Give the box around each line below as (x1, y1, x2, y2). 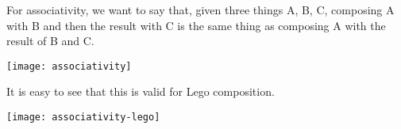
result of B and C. (6, 32, 94, 49)
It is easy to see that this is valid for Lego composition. (6, 83, 275, 100)
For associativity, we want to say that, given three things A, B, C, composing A (6, 2, 395, 17)
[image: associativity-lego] (6, 112, 160, 123)
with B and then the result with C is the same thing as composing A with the (6, 17, 386, 33)
